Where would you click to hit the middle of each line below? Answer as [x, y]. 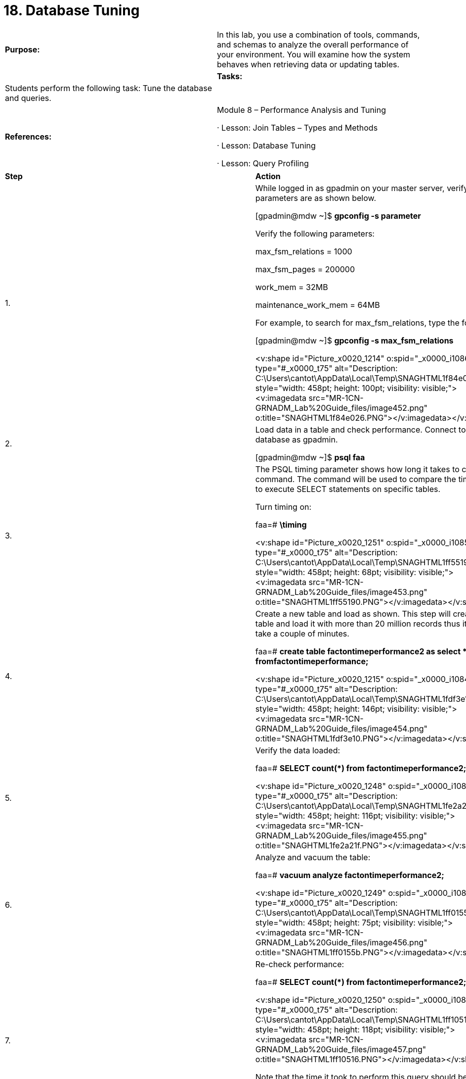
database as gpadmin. [297, 439]
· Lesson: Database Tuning [266, 145]
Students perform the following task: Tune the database [108, 88]
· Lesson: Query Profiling [263, 163]
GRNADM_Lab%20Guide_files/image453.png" [341, 592]
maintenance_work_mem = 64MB [318, 305]
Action [268, 176]
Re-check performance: [300, 964]
